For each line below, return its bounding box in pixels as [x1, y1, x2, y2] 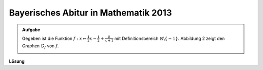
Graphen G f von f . [22, 43, 59, 50]
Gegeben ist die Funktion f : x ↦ [22, 35, 87, 41]
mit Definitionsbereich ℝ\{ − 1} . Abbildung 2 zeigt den [114, 35, 225, 41]
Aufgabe [22, 27, 40, 33]
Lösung [9, 58, 25, 64]
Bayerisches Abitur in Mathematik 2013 [9, 7, 172, 18]
